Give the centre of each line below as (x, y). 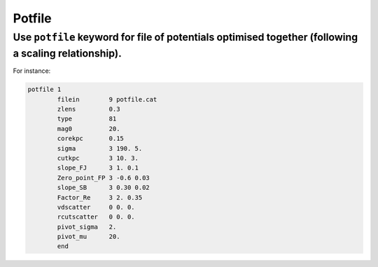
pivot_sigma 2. (87, 227)
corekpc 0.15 (90, 139)
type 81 (87, 119)
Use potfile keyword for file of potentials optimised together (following (185, 37)
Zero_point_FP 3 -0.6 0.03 (103, 178)
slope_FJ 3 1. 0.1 (98, 168)
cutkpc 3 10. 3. (98, 158)
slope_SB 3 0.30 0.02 (103, 188)
